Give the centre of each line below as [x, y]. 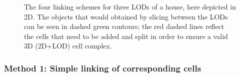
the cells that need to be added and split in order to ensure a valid [126, 36]
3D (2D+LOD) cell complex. [68, 46]
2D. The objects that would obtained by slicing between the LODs [126, 16]
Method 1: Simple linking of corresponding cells [103, 68]
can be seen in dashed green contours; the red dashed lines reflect [124, 26]
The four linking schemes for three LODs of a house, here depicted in [130, 6]
